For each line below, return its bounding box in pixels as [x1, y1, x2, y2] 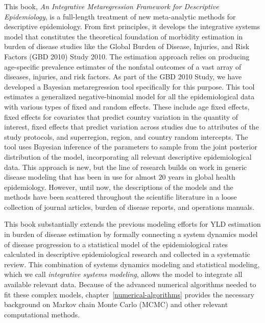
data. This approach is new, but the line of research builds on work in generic [4, 161, 247, 172]
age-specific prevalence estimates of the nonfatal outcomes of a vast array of [4, 61, 242, 72]
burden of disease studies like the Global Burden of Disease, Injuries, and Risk [4, 41, 250, 52]
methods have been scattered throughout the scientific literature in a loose [4, 191, 237, 202]
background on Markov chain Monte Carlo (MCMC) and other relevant [4, 299, 228, 310]
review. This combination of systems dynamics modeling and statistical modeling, [4, 259, 260, 269]
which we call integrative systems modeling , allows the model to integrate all [4, 269, 243, 279]
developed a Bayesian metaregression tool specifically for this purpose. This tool [4, 81, 255, 92]
